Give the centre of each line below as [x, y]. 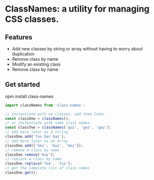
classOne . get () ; [21, 173]
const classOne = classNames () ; [38, 118]
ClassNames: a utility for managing [77, 9]
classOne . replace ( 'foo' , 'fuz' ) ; [39, 164]
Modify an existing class [36, 64]
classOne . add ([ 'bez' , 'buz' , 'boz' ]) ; [44, 146]
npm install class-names [29, 96]
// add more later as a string [37, 132]
